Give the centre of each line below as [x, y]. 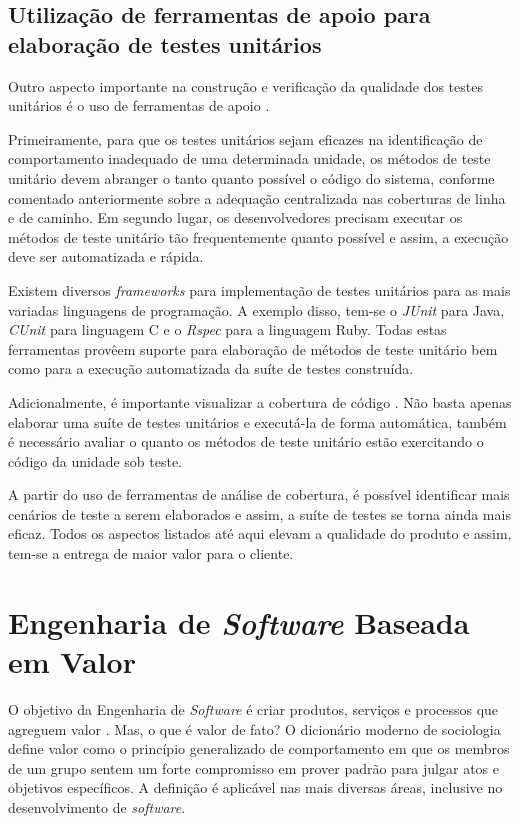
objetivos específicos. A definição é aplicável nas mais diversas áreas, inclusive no [255, 787]
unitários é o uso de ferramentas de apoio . [139, 105]
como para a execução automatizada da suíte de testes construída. [211, 368]
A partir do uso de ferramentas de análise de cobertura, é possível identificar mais [259, 494]
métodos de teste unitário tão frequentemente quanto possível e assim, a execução [258, 236]
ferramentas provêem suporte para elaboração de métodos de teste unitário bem [253, 348]
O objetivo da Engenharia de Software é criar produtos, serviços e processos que [253, 708]
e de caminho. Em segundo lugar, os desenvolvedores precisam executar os [235, 217]
